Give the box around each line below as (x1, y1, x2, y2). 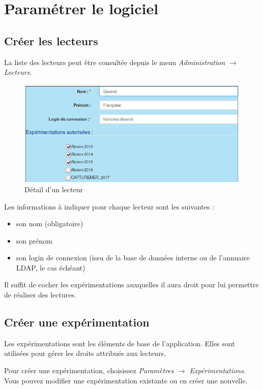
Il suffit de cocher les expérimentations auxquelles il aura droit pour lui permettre (4, 279, 259, 290)
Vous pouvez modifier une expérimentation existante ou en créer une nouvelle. (4, 375, 248, 385)
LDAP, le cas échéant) (16, 262, 85, 273)
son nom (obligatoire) (16, 218, 83, 229)
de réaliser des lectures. (4, 289, 76, 300)
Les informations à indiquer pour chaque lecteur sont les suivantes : (4, 201, 215, 212)
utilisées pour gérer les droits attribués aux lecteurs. (4, 348, 166, 358)
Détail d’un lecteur (24, 184, 83, 194)
